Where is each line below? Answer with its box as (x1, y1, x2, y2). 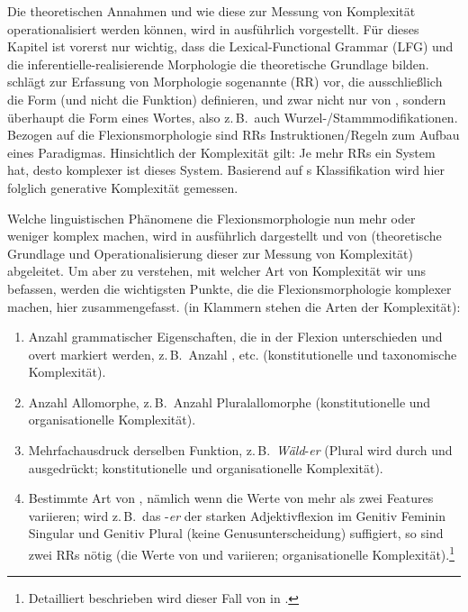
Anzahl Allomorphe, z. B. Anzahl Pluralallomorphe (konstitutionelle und (28, 392, 431, 411)
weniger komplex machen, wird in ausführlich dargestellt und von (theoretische (7, 226, 442, 245)
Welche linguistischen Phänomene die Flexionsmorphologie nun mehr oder (7, 208, 416, 227)
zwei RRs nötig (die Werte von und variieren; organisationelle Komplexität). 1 (28, 543, 455, 563)
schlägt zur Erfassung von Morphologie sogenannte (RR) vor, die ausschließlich (7, 72, 443, 91)
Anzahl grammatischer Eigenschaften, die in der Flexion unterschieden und (28, 327, 443, 346)
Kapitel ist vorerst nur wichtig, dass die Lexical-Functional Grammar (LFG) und (7, 37, 454, 56)
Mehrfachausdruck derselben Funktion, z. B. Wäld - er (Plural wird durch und (28, 441, 453, 460)
